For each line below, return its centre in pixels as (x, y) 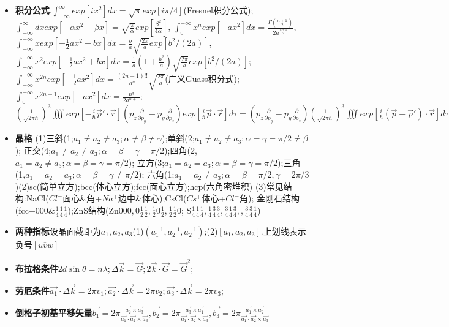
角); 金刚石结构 (269, 198)
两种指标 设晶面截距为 (58, 231)
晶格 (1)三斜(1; (44, 138)
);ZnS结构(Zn (93, 210)
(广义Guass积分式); (202, 78)
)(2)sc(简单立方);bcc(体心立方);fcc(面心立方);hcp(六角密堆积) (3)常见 (149, 186)
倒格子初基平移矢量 (54, 312)
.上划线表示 (283, 231)
